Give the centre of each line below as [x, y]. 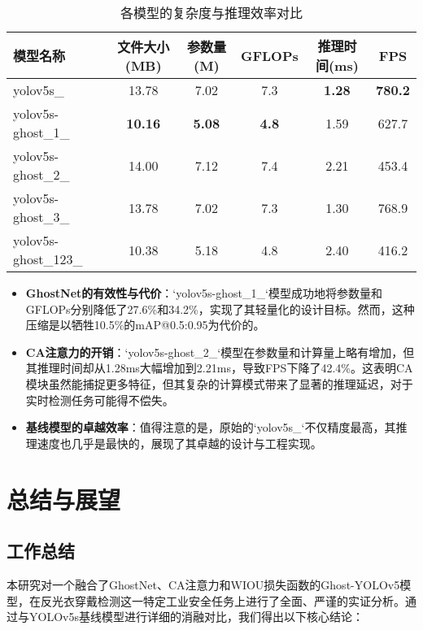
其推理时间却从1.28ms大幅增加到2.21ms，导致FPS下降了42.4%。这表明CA [219, 368]
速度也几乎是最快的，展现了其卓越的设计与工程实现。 [179, 443]
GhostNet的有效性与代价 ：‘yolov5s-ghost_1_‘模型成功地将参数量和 [204, 293]
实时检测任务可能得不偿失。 [100, 400]
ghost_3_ [41, 217]
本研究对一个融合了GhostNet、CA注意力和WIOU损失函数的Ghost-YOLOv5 [203, 584]
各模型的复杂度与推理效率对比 [211, 13]
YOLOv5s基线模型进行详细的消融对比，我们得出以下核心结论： [196, 617]
